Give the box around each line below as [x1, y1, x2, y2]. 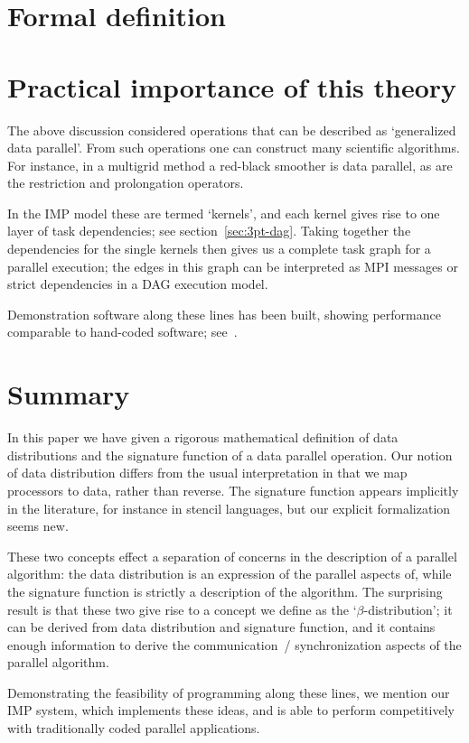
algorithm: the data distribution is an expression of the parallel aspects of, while [7, 564, 452, 583]
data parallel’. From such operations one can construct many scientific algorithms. [7, 138, 460, 157]
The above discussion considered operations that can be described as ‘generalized [7, 120, 456, 139]
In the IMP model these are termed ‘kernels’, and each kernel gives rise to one [7, 203, 440, 222]
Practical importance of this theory [7, 68, 457, 105]
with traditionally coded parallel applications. [7, 719, 260, 738]
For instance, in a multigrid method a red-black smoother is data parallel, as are [7, 155, 453, 174]
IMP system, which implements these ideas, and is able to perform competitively [7, 701, 455, 720]
